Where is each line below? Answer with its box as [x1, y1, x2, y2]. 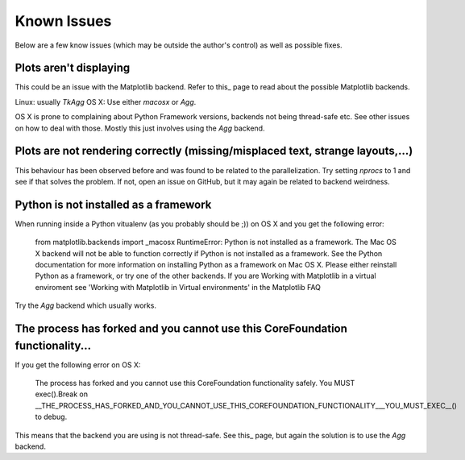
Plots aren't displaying [15, 61, 131, 75]
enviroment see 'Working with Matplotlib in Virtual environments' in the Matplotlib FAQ [35, 282, 322, 292]
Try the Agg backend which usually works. [15, 300, 157, 310]
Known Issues [15, 12, 112, 30]
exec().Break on [35, 389, 89, 399]
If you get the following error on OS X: [15, 359, 141, 370]
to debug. [35, 412, 68, 422]
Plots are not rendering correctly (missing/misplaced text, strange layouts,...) [15, 144, 413, 158]
